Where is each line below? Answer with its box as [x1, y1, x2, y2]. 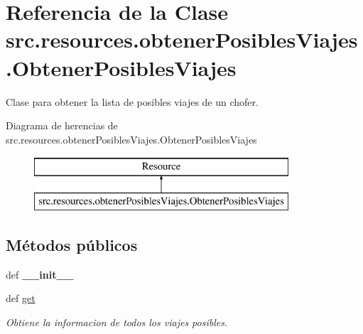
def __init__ [6, 266, 74, 281]
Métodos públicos [6, 233, 138, 255]
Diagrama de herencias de [6, 118, 118, 133]
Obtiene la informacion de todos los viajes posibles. [6, 314, 228, 329]
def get [6, 291, 36, 306]
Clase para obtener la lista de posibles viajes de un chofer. [6, 94, 259, 109]
